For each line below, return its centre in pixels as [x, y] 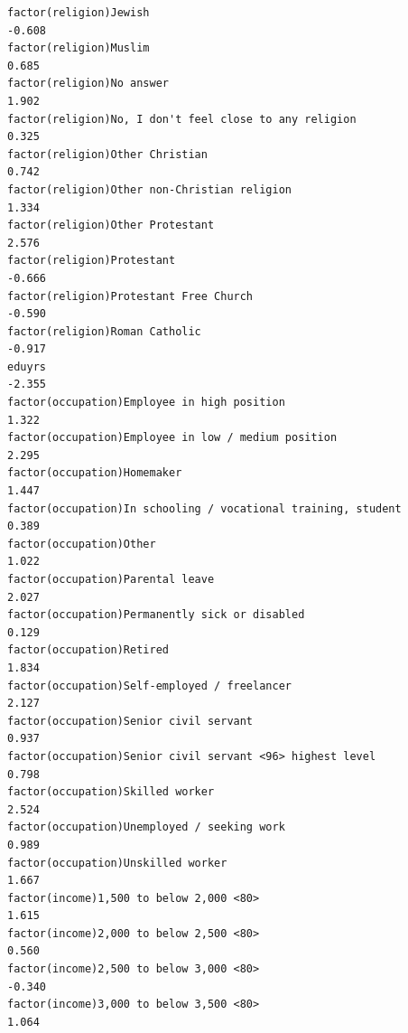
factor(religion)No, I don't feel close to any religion [182, 119]
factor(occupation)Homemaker [95, 473]
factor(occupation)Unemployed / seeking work [146, 827]
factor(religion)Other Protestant [111, 225]
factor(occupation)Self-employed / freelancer [149, 686]
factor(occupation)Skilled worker [111, 792]
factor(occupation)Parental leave [111, 579]
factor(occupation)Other [82, 544]
